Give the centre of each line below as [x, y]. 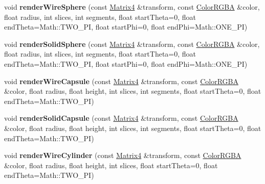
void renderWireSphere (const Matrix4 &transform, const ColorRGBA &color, [132, 7]
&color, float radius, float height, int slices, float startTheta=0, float [111, 165]
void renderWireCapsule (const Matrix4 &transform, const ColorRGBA [121, 81]
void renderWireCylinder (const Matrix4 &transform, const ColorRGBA [123, 155]
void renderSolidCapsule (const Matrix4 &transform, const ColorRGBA [121, 118]
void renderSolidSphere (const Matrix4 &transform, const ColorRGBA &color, [132, 44]
